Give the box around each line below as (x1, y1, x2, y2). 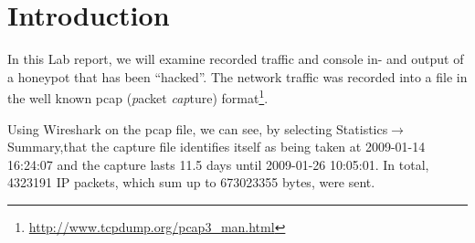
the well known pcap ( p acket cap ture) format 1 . (7, 86, 269, 107)
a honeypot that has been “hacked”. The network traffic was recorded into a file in (7, 67, 468, 86)
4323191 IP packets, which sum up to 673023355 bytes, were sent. (7, 173, 375, 192)
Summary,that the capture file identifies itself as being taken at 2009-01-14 (7, 137, 426, 156)
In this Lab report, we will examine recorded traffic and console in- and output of (7, 49, 464, 69)
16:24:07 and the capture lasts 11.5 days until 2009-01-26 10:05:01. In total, (7, 154, 429, 174)
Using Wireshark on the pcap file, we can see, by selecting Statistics (7, 119, 388, 138)
